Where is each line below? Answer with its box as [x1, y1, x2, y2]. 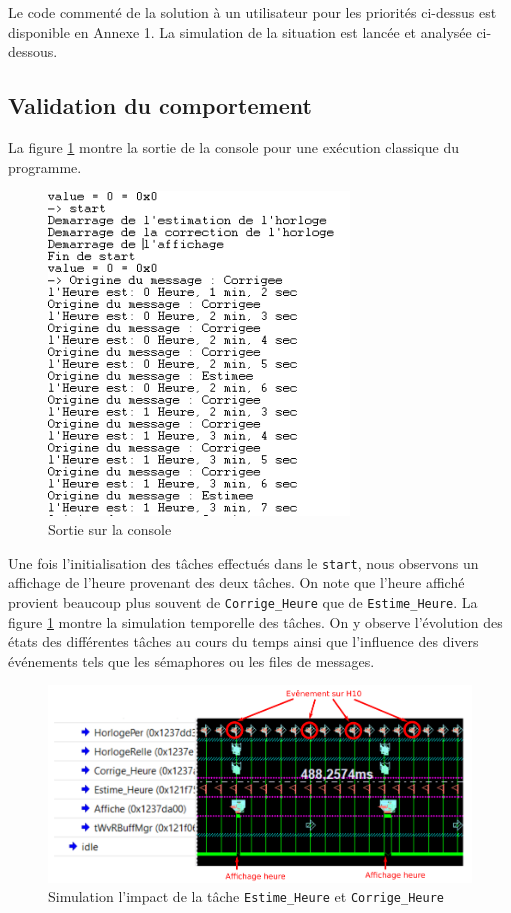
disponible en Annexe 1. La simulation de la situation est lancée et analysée [8, 21, 472, 42]
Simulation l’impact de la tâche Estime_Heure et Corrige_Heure [48, 886, 444, 907]
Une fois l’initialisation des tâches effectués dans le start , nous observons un [8, 552, 479, 573]
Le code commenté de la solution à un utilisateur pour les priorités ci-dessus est [8, 2, 497, 22]
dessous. [8, 41, 58, 62]
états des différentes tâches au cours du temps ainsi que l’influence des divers [8, 631, 479, 652]
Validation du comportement [8, 90, 312, 121]
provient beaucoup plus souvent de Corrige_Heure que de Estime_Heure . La [8, 592, 478, 613]
